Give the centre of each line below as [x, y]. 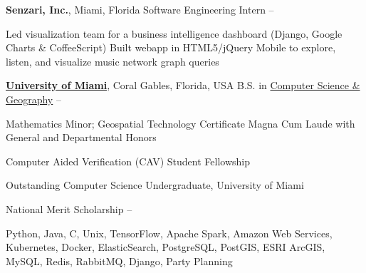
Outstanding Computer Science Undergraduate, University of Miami [155, 185]
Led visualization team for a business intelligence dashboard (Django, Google [174, 33]
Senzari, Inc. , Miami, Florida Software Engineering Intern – [140, 9]
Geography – [33, 99]
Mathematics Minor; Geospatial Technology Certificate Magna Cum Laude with [181, 123]
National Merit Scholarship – [69, 208]
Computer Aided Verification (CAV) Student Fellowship [128, 161]
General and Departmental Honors [81, 137]
